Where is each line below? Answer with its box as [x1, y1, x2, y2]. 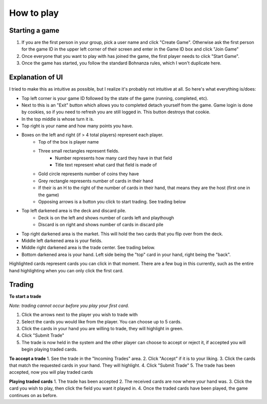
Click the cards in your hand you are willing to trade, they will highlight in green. [21, 325, 184, 331]
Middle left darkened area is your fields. [21, 238, 103, 244]
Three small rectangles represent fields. [38, 148, 120, 154]
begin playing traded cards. [21, 347, 78, 353]
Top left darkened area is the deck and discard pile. [21, 208, 127, 214]
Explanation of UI [9, 73, 63, 82]
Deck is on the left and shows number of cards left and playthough [38, 214, 174, 220]
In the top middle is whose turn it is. [21, 116, 94, 122]
